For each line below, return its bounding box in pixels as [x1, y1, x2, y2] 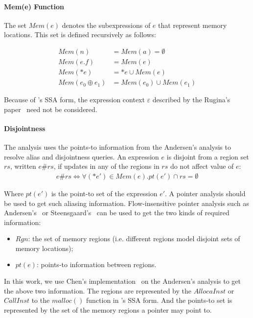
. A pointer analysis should [165, 188, 246, 198]
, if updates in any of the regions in [53, 161, 160, 171]
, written [10, 161, 36, 171]
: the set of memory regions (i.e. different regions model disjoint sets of [28, 233, 240, 244]
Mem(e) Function [4, 1, 64, 11]
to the [31, 295, 50, 305]
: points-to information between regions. [36, 259, 157, 270]
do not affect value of [170, 161, 234, 171]
